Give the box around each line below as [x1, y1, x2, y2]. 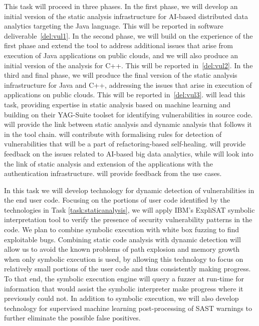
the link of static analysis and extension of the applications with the [4, 158, 213, 169]
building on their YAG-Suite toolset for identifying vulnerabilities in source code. [4, 109, 253, 119]
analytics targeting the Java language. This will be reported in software [4, 21, 223, 31]
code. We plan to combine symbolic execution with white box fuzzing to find [4, 224, 239, 235]
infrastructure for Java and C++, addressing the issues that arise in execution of [4, 79, 252, 90]
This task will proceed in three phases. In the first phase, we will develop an [4, 1, 238, 11]
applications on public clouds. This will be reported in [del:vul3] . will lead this [4, 89, 245, 100]
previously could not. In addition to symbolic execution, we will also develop [4, 293, 239, 303]
